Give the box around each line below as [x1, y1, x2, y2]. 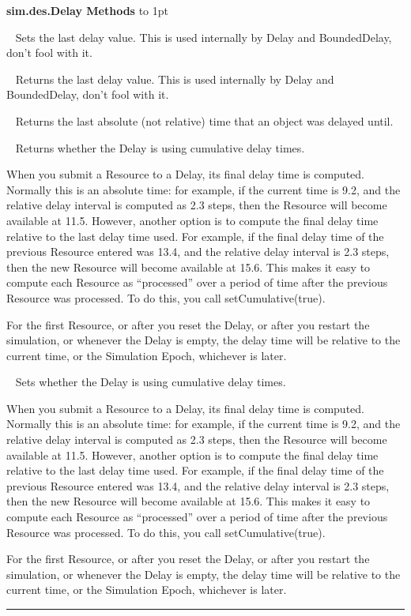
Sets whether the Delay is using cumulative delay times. [15, 374, 286, 390]
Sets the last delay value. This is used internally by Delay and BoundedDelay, [15, 28, 392, 45]
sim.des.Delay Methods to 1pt [6, 2, 168, 18]
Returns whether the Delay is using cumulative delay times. [15, 139, 305, 156]
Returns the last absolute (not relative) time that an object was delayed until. [15, 112, 394, 129]
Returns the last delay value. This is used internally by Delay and [15, 70, 334, 87]
